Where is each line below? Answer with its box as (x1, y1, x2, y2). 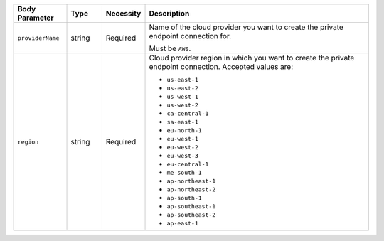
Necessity (105, 9, 142, 18)
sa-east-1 (166, 118, 198, 126)
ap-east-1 (166, 220, 198, 227)
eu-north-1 (166, 127, 202, 134)
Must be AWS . (149, 43, 191, 53)
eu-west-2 (166, 144, 198, 151)
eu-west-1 (166, 135, 198, 142)
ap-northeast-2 (166, 186, 216, 193)
